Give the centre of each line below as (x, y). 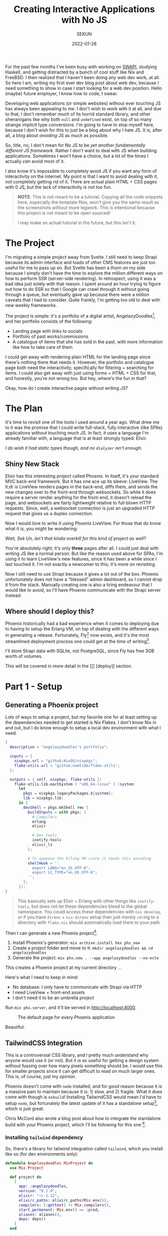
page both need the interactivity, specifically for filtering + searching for (79, 367)
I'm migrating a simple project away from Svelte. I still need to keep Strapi (81, 257)
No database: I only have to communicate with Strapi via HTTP (77, 987)
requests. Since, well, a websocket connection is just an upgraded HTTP (80, 508)
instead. (14, 595)
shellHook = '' (43, 863)
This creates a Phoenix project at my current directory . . (63, 968)
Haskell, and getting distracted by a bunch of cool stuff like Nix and (75, 72)
